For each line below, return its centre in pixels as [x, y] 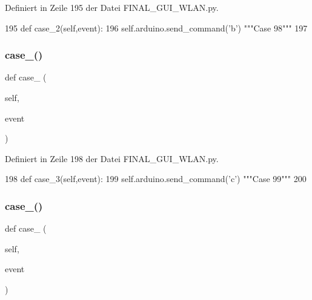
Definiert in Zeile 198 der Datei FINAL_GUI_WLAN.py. [112, 158]
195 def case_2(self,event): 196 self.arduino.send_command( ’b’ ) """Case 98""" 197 [156, 28]
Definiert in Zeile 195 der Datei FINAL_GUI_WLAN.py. [112, 7]
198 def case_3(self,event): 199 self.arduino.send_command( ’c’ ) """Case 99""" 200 [156, 179]
